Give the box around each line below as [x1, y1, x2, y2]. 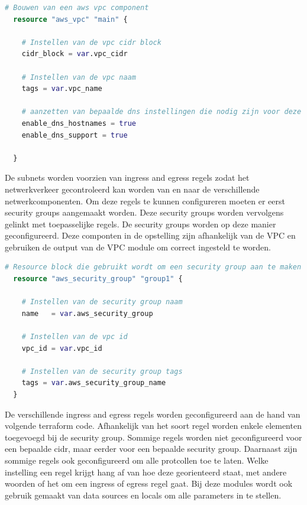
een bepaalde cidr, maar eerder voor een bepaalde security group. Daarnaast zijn [5, 442, 298, 455]
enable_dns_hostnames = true [21, 119, 136, 128]
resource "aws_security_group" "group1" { [13, 275, 183, 284]
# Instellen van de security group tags [21, 367, 183, 376]
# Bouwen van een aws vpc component [5, 4, 149, 12]
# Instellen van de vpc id [21, 333, 128, 341]
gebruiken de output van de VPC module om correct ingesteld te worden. [5, 240, 271, 253]
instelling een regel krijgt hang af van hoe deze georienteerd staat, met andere [5, 465, 287, 478]
